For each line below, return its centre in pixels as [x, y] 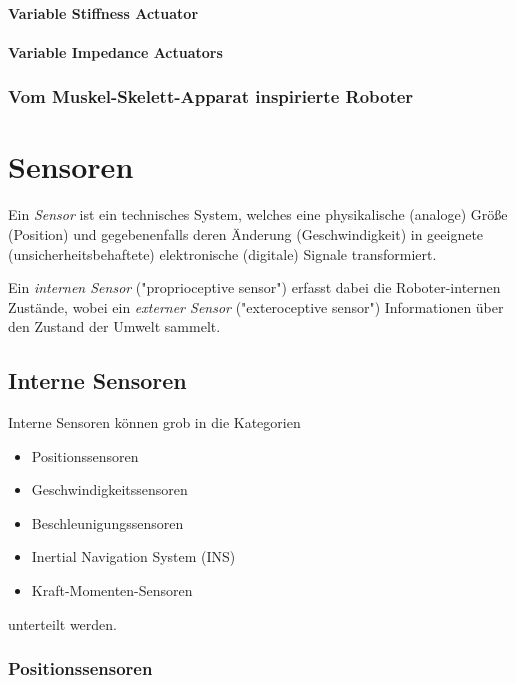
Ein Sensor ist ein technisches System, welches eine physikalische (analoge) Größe [258, 214]
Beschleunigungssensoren [107, 522]
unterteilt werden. [62, 623]
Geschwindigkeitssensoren [109, 489]
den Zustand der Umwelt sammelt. [114, 326]
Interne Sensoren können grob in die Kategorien [154, 422]
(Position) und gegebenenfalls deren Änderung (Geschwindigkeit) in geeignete [246, 233]
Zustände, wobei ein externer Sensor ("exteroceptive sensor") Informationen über [256, 306]
